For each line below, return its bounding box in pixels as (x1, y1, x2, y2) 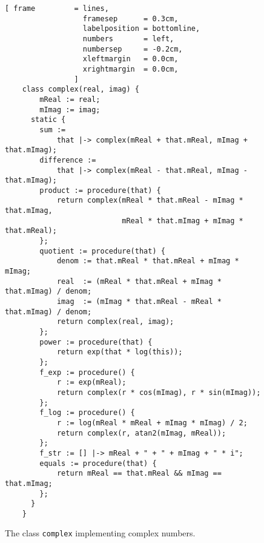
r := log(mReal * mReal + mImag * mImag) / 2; (56, 418, 248, 427)
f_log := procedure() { (39, 408, 135, 417)
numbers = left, (82, 34, 174, 43)
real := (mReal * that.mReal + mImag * (56, 277, 222, 286)
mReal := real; (39, 95, 101, 104)
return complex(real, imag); (56, 317, 174, 326)
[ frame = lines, (5, 4, 109, 13)
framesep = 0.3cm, (82, 14, 179, 23)
